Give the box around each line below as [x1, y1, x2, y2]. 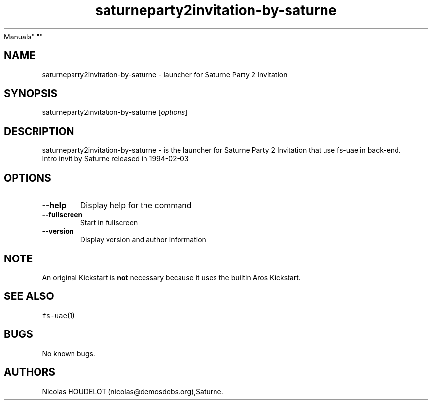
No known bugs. [42, 349, 95, 358]
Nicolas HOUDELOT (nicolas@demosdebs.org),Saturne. [42, 387, 223, 396]
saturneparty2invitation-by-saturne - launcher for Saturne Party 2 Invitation [42, 70, 288, 79]
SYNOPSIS [4, 87, 58, 100]
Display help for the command [80, 200, 192, 211]
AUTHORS [4, 366, 56, 379]
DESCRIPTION [4, 125, 74, 138]
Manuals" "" [4, 32, 43, 41]
